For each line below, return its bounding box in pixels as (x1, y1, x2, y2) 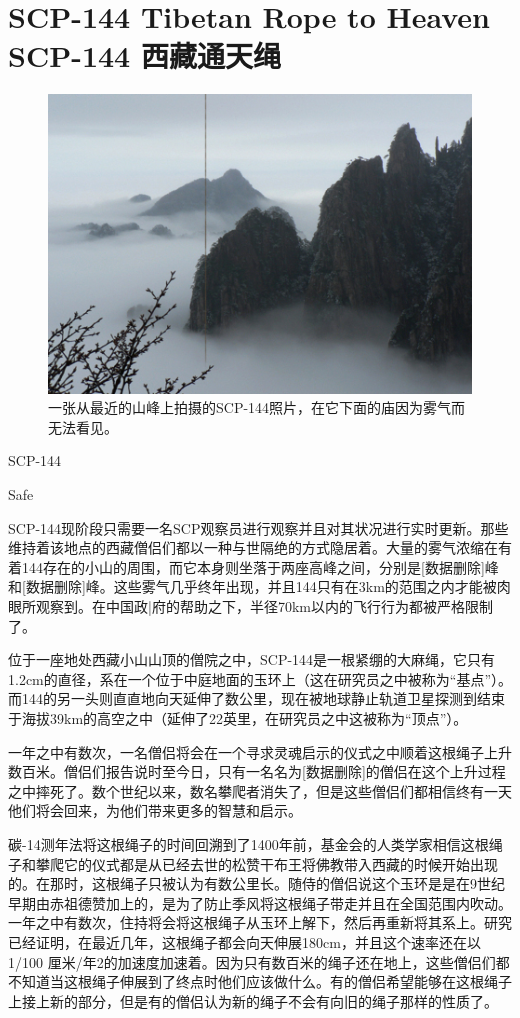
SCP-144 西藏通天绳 (8, 35, 281, 76)
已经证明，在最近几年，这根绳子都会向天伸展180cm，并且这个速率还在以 (8, 931, 481, 952)
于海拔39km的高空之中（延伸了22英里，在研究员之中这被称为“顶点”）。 (8, 708, 468, 729)
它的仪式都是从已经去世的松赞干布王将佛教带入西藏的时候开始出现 (63, 853, 498, 874)
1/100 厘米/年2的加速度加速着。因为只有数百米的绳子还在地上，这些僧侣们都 (8, 951, 510, 972)
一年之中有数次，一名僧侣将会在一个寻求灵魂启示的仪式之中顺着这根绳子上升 (8, 741, 512, 762)
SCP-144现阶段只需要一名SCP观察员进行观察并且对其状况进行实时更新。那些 (8, 517, 509, 538)
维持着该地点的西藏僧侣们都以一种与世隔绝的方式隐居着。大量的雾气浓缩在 (8, 537, 498, 558)
